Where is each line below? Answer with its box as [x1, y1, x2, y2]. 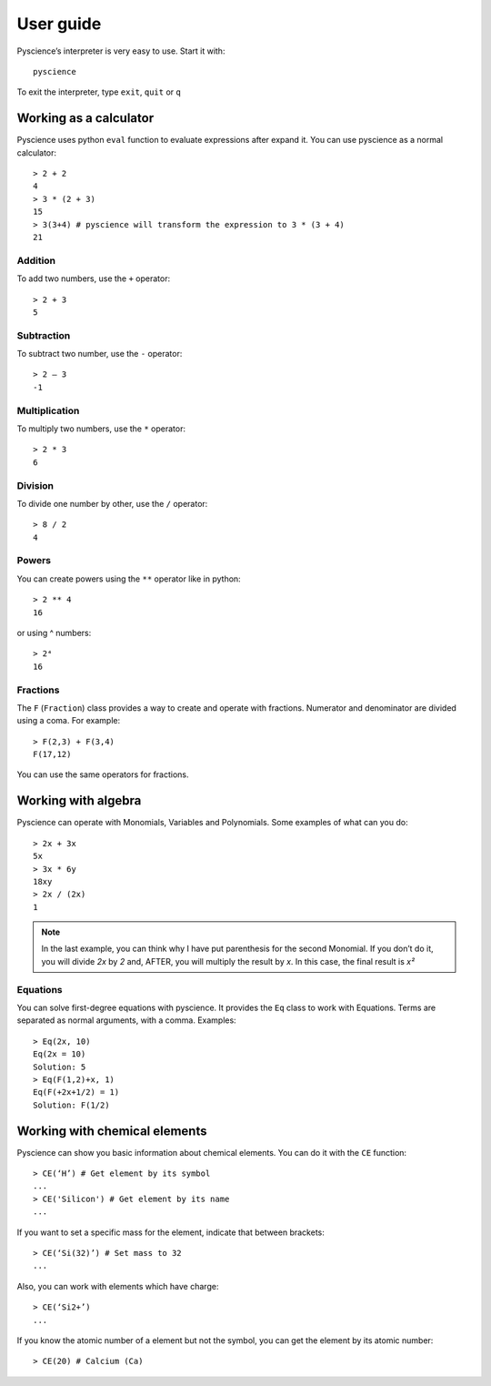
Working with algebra [16, 793, 142, 809]
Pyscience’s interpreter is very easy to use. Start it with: [16, 46, 225, 56]
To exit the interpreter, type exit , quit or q [16, 86, 181, 97]
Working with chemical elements [16, 1123, 207, 1138]
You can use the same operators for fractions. [16, 769, 190, 780]
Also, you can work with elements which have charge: [16, 1280, 219, 1291]
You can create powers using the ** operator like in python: [16, 573, 241, 584]
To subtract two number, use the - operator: [16, 349, 183, 359]
